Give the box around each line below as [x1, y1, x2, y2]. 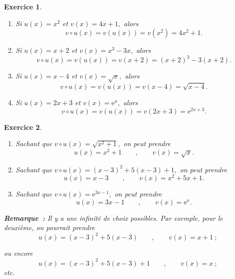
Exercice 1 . [4, 1, 42, 11]
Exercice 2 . [4, 121, 42, 132]
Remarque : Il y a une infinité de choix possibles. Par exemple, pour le [4, 212, 223, 223]
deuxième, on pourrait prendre [4, 222, 95, 233]
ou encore [4, 248, 33, 258]
